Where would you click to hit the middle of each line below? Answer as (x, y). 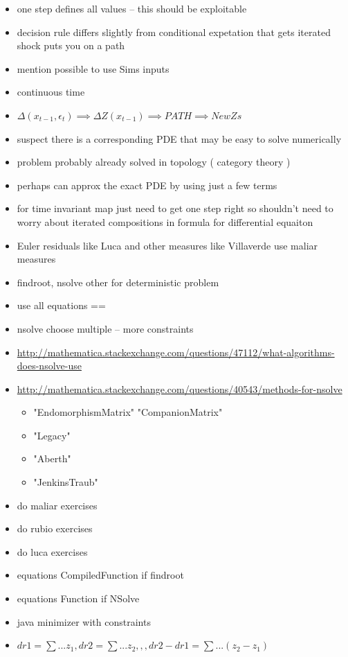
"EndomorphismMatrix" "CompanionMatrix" (128, 412)
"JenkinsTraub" (66, 482)
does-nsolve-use (49, 366)
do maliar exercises (57, 505)
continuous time (51, 92)
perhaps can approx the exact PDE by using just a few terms (147, 185)
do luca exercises (52, 551)
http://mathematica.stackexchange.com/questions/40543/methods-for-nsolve (180, 388)
